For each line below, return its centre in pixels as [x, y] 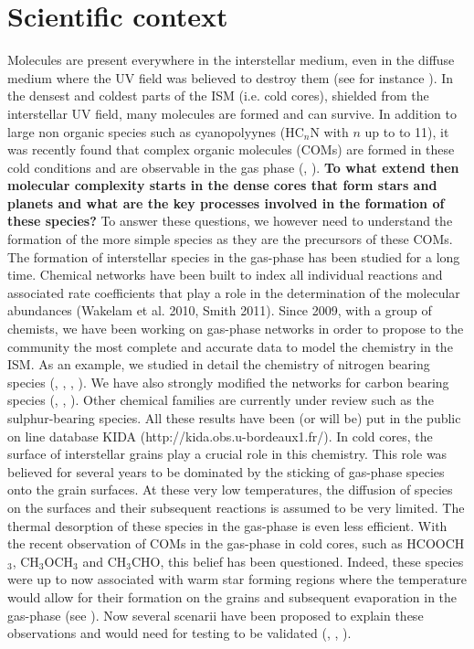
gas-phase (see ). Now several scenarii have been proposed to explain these [216, 615]
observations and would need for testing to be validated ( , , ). [179, 633]
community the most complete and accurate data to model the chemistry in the [230, 346]
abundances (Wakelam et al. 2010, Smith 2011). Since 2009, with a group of [220, 310]
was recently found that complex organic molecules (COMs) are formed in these [231, 149]
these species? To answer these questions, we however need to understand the [230, 221]
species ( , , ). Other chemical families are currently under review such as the [221, 400]
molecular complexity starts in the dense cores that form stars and [222, 185]
